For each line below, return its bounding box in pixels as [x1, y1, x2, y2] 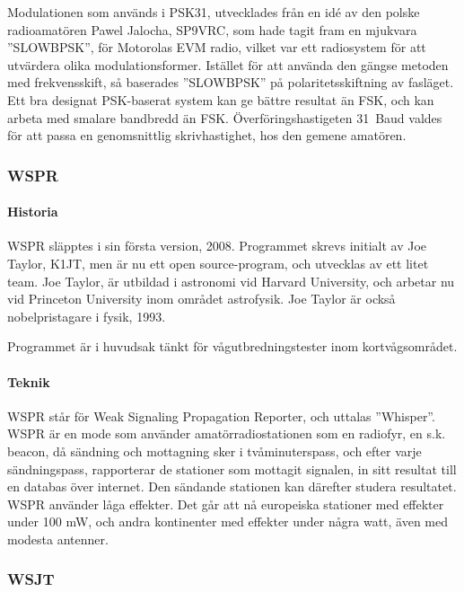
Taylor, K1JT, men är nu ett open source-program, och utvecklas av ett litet [7, 253, 429, 272]
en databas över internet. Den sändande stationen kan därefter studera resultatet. [7, 477, 457, 496]
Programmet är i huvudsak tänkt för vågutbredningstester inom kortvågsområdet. [7, 337, 458, 356]
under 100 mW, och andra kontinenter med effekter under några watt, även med [7, 512, 449, 531]
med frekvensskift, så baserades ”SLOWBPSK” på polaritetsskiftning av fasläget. [7, 73, 454, 92]
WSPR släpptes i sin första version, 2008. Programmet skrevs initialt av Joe [7, 236, 427, 255]
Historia [7, 202, 58, 221]
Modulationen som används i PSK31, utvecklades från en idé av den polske [7, 3, 420, 21]
